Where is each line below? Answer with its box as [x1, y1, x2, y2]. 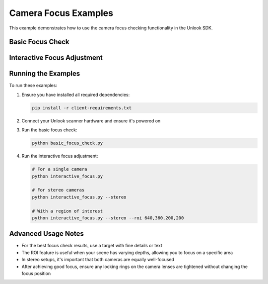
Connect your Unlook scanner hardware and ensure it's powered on [21, 117, 161, 124]
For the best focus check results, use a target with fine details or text [21, 243, 162, 249]
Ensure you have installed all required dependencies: [21, 92, 130, 97]
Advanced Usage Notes [9, 229, 84, 238]
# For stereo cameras [32, 187, 85, 193]
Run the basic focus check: [21, 127, 77, 133]
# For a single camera [32, 167, 87, 172]
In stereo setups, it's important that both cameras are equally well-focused [21, 257, 175, 263]
